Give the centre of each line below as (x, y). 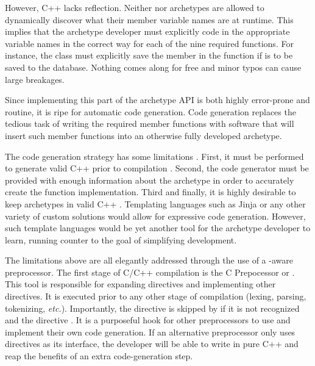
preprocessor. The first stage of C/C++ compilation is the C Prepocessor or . (150, 272)
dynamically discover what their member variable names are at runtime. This (149, 19)
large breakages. (35, 79)
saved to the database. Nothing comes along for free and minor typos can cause (153, 67)
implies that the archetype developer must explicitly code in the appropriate (147, 31)
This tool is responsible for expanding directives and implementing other (140, 284)
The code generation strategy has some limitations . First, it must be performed (154, 156)
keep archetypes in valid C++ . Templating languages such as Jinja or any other (155, 203)
